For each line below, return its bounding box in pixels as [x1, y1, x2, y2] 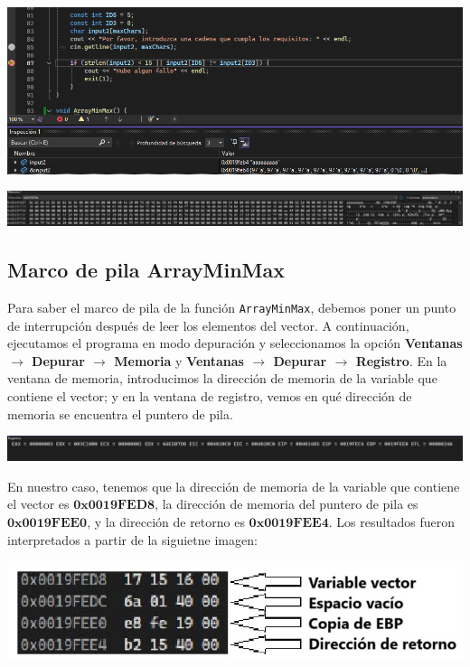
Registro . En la [355, 351, 447, 370]
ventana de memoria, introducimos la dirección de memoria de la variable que [7, 369, 437, 388]
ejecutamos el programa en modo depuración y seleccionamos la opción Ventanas [7, 333, 463, 352]
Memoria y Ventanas [114, 351, 244, 370]
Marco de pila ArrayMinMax [7, 256, 286, 284]
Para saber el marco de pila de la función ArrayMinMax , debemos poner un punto [7, 297, 456, 316]
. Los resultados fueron [328, 512, 456, 531]
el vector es [7, 494, 70, 513]
